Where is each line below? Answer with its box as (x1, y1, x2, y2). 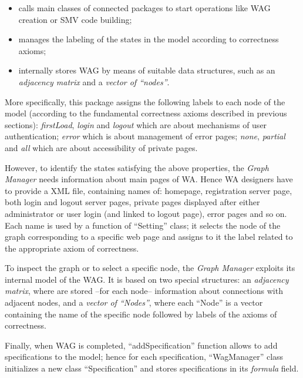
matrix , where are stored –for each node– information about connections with (5, 285, 283, 297)
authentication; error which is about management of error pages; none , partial (5, 130, 285, 142)
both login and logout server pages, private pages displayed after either (5, 196, 260, 208)
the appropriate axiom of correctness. (5, 242, 139, 254)
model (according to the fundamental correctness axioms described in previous (5, 107, 287, 119)
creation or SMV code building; (18, 13, 132, 25)
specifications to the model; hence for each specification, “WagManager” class (5, 350, 284, 363)
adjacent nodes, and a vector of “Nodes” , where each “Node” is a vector (5, 296, 263, 309)
